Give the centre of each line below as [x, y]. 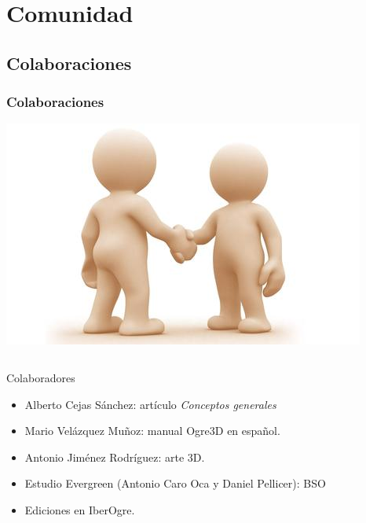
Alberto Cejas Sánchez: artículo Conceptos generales [150, 404]
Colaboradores [41, 377]
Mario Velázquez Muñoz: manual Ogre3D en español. [152, 431]
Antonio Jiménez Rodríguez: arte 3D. [115, 457]
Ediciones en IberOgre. [80, 509]
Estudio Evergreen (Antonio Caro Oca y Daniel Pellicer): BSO [175, 483]
